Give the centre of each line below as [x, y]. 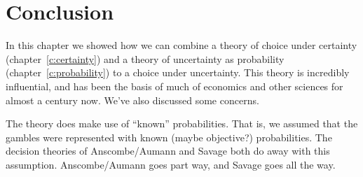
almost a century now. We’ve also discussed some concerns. [132, 100]
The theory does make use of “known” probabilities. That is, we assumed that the [182, 123]
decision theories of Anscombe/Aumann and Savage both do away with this [168, 151]
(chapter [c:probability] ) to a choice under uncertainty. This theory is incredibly [178, 72]
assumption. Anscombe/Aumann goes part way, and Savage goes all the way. [171, 164]
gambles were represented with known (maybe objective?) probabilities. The [169, 137]
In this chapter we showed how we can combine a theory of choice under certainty [181, 45]
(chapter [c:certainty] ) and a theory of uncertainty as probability [145, 58]
